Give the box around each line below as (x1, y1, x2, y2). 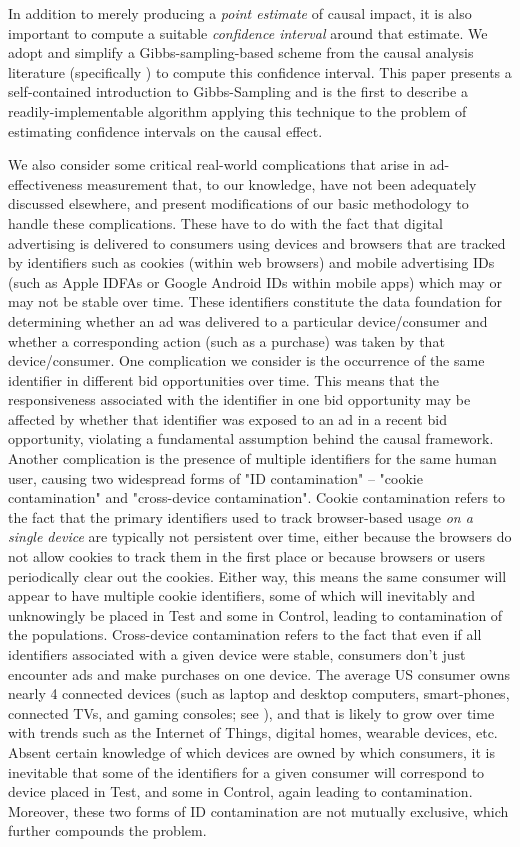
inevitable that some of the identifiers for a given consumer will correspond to (8, 761, 485, 782)
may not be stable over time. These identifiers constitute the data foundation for (8, 291, 502, 312)
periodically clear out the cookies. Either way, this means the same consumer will (8, 565, 507, 586)
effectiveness (8, 173, 83, 194)
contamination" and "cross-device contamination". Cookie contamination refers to (8, 487, 506, 508)
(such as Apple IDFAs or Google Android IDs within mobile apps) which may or (8, 271, 502, 292)
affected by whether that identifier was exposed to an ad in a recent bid (8, 408, 447, 429)
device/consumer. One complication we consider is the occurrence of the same (8, 350, 485, 371)
